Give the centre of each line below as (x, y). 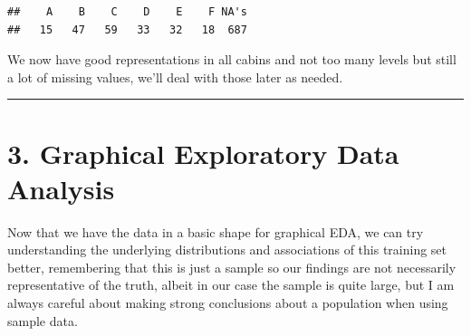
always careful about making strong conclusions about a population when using (228, 303)
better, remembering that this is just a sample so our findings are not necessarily (232, 267)
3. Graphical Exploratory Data (203, 153)
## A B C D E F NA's (127, 12)
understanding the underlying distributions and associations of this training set (227, 250)
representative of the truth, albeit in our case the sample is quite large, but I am (231, 285)
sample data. (43, 320)
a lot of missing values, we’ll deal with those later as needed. (175, 77)
